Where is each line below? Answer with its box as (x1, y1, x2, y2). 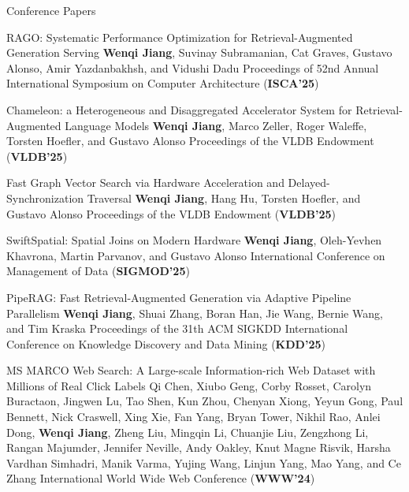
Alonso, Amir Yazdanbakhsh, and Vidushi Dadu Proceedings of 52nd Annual (6, 59, 379, 76)
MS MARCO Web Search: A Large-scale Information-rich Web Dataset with (6, 362, 376, 378)
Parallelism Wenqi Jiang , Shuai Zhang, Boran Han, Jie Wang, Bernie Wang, (6, 304, 383, 321)
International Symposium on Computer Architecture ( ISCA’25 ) (6, 75, 319, 91)
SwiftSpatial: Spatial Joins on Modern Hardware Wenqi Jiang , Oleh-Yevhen (6, 232, 382, 248)
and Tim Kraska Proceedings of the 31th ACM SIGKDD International (6, 320, 348, 337)
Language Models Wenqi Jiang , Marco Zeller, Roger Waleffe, (65, 117, 367, 133)
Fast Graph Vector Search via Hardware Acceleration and (6, 174, 284, 191)
